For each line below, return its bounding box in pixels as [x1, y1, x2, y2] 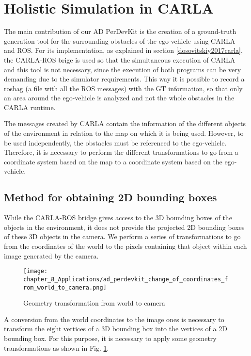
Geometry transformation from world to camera [23, 298, 165, 308]
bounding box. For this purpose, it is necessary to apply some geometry [4, 333, 217, 343]
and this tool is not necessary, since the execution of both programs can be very [4, 64, 241, 74]
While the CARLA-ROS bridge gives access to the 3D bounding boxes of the [4, 212, 232, 223]
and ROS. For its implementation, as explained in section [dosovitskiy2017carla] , [4, 45, 243, 55]
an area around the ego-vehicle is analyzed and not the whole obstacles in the [4, 93, 235, 103]
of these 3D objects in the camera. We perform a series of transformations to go [4, 231, 241, 242]
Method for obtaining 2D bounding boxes [4, 190, 217, 205]
